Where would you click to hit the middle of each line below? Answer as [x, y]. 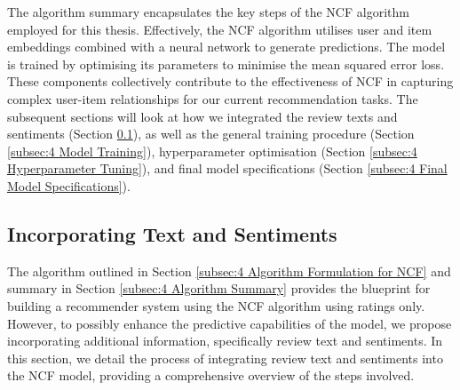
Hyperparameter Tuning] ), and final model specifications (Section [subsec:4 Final [227, 168]
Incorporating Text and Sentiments [172, 233]
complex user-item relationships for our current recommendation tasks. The [213, 98]
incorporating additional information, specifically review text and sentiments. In [225, 341]
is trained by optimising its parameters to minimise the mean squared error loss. [226, 64]
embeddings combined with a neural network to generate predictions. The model [226, 47]
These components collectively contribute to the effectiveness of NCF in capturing [230, 81]
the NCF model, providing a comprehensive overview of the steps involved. [211, 375]
